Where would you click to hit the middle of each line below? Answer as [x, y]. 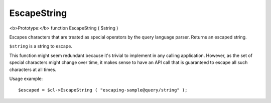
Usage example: [26, 78]
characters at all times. [33, 69]
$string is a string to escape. [41, 46]
